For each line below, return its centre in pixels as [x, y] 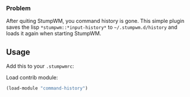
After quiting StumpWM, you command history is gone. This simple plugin [95, 21]
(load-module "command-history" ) [47, 88]
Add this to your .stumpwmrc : [40, 66]
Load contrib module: [32, 78]
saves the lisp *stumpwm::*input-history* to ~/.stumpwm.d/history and [92, 27]
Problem [19, 8]
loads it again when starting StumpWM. [54, 34]
